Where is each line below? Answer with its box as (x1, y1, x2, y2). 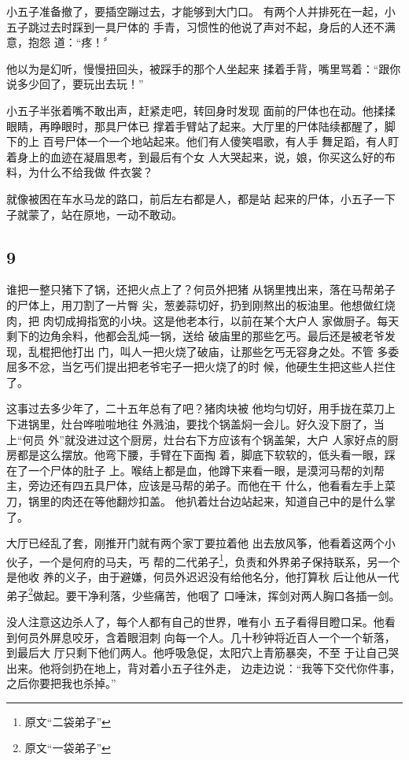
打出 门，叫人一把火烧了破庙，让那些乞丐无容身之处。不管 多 (72, 343, 389, 359)
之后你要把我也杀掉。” (6, 675, 116, 691)
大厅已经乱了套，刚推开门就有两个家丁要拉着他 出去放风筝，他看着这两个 (6, 535, 385, 551)
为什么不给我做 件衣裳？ (28, 164, 153, 180)
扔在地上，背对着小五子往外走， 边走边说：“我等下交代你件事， (72, 659, 401, 676)
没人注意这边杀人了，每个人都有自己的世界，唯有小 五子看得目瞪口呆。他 (6, 613, 385, 629)
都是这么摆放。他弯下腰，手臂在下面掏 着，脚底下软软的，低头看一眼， (17, 447, 385, 463)
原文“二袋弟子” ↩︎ (24, 713, 111, 729)
